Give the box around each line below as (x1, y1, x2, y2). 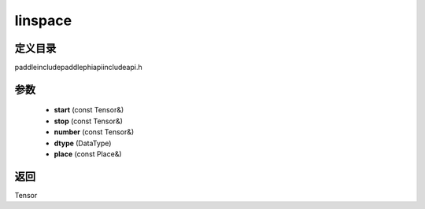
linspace (14, 12, 72, 29)
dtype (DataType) (54, 138, 112, 148)
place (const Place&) (54, 149, 122, 159)
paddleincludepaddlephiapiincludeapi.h (14, 63, 142, 72)
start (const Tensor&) (54, 105, 124, 115)
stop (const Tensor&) (54, 116, 124, 126)
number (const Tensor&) (54, 127, 135, 137)
